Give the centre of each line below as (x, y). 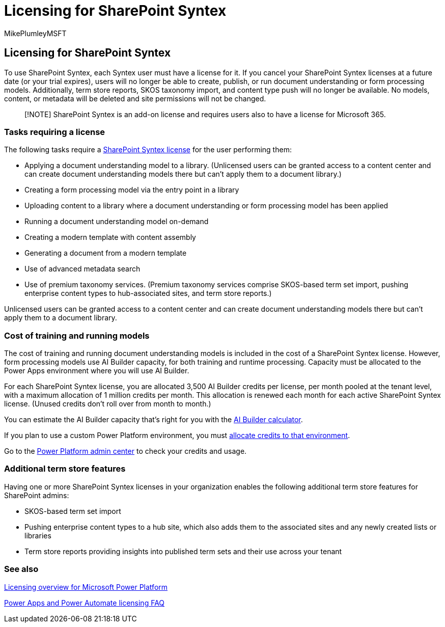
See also (21, 569)
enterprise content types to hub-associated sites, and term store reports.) (148, 293)
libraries (38, 535)
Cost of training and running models (77, 335)
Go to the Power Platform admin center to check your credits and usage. (126, 451)
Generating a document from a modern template (106, 253)
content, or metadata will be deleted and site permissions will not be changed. (135, 98)
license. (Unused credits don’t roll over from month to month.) (108, 404)
